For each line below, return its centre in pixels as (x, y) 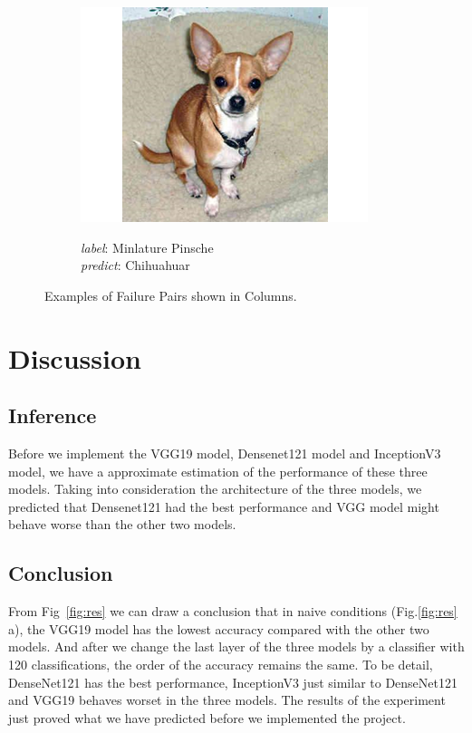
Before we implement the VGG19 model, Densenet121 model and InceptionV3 (225, 453)
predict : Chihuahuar (135, 265)
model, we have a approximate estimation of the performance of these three (218, 471)
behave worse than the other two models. (122, 524)
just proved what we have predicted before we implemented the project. (207, 717)
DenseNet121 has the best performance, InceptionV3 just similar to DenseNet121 (233, 682)
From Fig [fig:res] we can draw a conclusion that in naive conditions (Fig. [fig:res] (233, 611)
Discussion (75, 357)
